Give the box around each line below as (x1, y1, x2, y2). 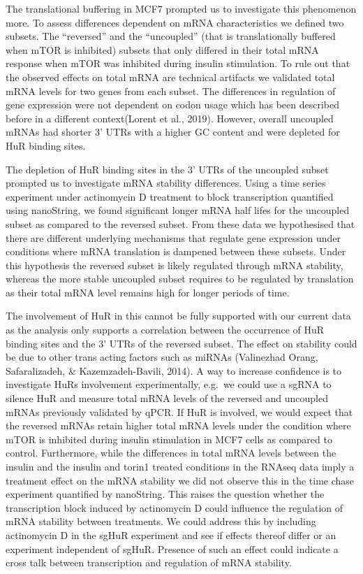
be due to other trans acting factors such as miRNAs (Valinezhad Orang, (6, 350, 318, 364)
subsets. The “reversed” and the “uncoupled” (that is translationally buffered (6, 29, 336, 43)
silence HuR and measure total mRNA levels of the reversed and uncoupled (6, 391, 328, 406)
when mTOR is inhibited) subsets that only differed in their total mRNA (6, 42, 319, 57)
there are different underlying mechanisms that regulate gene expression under (6, 230, 341, 245)
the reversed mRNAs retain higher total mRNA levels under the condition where (6, 418, 351, 433)
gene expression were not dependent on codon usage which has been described (6, 97, 340, 112)
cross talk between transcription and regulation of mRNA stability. (6, 555, 292, 570)
